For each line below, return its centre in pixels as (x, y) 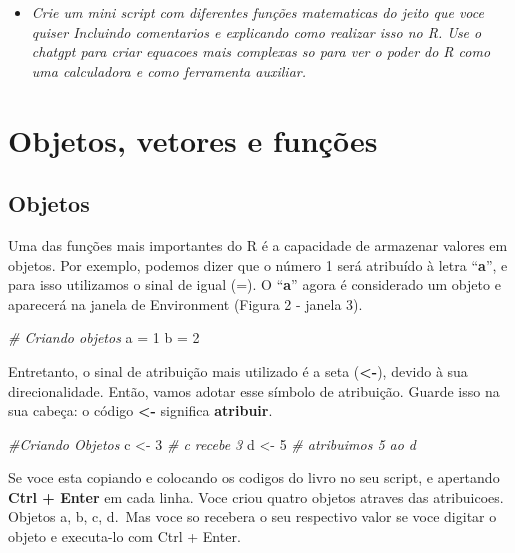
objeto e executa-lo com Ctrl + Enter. (124, 536)
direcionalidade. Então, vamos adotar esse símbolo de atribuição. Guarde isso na (254, 390)
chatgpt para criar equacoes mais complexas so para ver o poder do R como (261, 51)
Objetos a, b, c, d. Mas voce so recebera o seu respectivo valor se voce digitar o (252, 516)
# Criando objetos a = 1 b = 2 (104, 337)
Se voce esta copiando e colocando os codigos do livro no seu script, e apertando (254, 477)
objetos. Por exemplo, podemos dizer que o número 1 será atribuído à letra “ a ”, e (258, 264)
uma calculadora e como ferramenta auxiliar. (168, 70)
